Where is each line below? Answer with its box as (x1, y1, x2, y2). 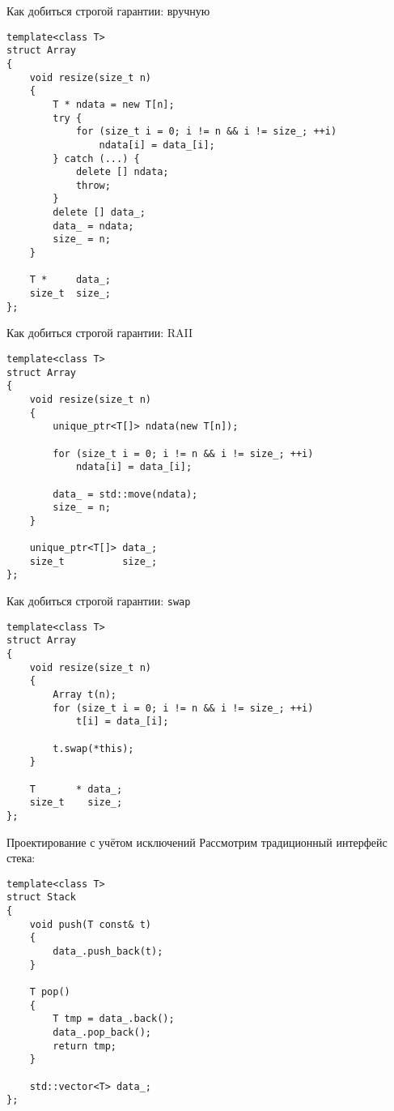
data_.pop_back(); (53, 1027, 151, 1039)
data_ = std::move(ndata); (53, 488, 198, 500)
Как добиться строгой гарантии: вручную (6, 2, 210, 19)
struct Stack (6, 891, 76, 904)
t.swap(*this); (53, 742, 134, 754)
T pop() (29, 986, 70, 998)
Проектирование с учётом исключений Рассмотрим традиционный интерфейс (6, 833, 388, 850)
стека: (6, 849, 36, 866)
